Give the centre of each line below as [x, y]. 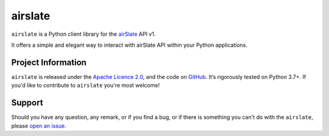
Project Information [49, 62]
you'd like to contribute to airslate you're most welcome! [86, 86]
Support [27, 103]
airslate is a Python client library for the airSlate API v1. [83, 34]
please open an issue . [39, 126]
